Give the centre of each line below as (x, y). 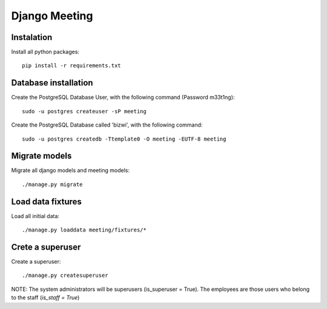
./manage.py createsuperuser (65, 275)
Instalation (32, 37)
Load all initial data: (35, 216)
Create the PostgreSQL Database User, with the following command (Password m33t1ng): (123, 98)
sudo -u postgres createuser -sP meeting (84, 111)
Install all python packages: (45, 52)
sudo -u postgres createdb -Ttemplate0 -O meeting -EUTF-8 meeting (124, 139)
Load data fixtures (46, 201)
